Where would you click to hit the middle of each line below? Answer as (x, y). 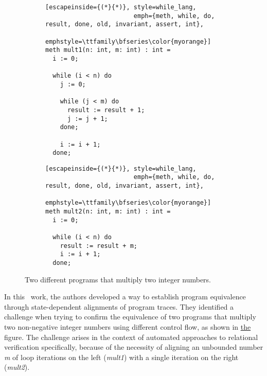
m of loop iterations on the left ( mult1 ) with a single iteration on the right (121, 357)
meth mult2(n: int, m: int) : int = (108, 212)
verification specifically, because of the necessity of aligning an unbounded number (134, 347)
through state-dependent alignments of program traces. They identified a (119, 306)
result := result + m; (99, 246)
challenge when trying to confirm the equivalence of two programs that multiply (130, 317)
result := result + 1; (106, 110)
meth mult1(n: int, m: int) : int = (108, 50)
